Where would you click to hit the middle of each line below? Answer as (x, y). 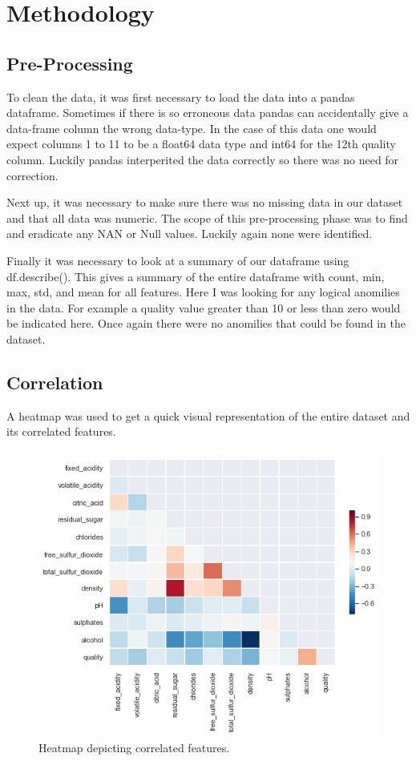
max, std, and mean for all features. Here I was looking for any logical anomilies (203, 292)
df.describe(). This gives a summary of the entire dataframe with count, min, (196, 276)
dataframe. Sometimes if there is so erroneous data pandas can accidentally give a (208, 113)
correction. (32, 175)
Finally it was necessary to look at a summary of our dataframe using (178, 260)
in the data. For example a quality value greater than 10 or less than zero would (204, 307)
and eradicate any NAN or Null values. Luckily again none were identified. (190, 234)
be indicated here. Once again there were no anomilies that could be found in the (206, 323)
